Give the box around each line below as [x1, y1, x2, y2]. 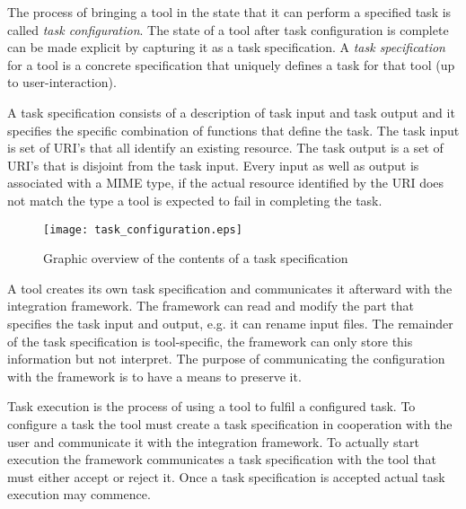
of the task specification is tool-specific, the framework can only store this [7, 331, 413, 350]
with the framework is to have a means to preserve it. [7, 366, 302, 385]
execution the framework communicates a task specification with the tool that [7, 450, 436, 469]
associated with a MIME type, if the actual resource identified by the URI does [7, 173, 444, 192]
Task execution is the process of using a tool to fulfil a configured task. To [7, 397, 416, 416]
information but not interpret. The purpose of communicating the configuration [7, 349, 445, 368]
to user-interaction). [7, 73, 117, 92]
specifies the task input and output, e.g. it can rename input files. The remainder [7, 313, 453, 332]
